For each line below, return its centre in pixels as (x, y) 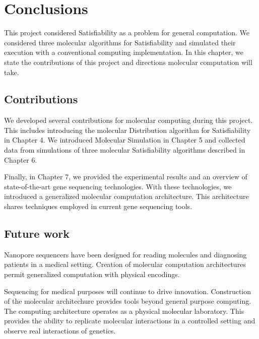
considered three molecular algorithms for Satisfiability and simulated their (120, 42)
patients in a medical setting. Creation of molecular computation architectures (125, 264)
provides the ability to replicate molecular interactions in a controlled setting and (130, 321)
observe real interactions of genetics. (60, 330)
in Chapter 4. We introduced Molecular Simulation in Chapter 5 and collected (125, 140)
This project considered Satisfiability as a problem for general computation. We (127, 32)
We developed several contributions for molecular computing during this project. (128, 120)
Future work (37, 233)
